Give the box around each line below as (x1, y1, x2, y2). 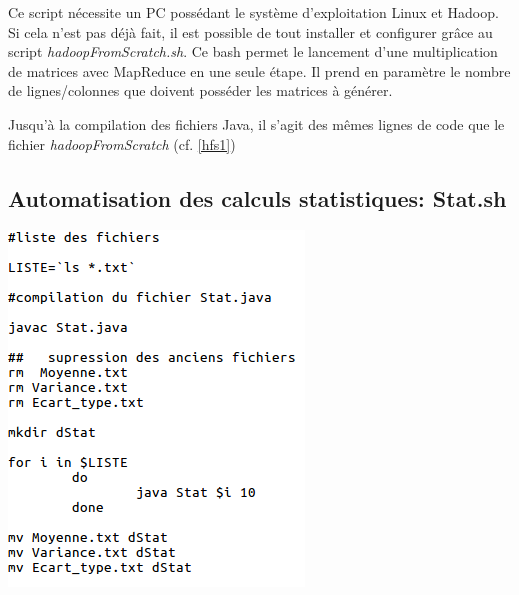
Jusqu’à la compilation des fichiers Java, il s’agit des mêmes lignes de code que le (8, 113, 505, 134)
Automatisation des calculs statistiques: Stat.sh (8, 182, 507, 213)
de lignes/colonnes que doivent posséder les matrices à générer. (8, 80, 393, 101)
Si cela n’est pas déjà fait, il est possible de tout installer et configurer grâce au (8, 21, 493, 42)
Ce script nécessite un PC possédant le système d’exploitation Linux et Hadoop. (8, 2, 499, 22)
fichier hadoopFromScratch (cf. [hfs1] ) (8, 133, 236, 154)
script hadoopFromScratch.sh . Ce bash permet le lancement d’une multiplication (8, 41, 498, 62)
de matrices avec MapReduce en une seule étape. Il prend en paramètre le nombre (8, 60, 511, 81)
